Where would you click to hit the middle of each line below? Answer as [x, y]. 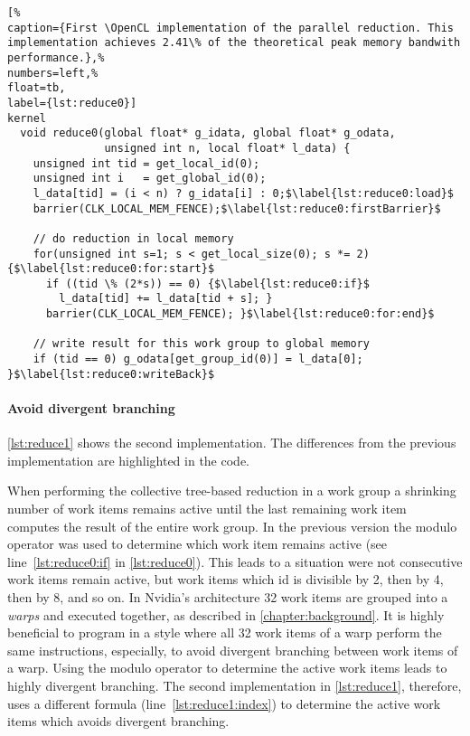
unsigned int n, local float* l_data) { [227, 148]
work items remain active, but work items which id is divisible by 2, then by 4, [226, 579]
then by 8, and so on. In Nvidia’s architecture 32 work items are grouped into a [228, 596]
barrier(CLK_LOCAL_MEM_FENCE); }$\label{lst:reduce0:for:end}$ [240, 314]
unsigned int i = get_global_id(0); [150, 179]
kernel [27, 118]
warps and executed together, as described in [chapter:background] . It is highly [226, 614]
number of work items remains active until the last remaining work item [207, 508]
